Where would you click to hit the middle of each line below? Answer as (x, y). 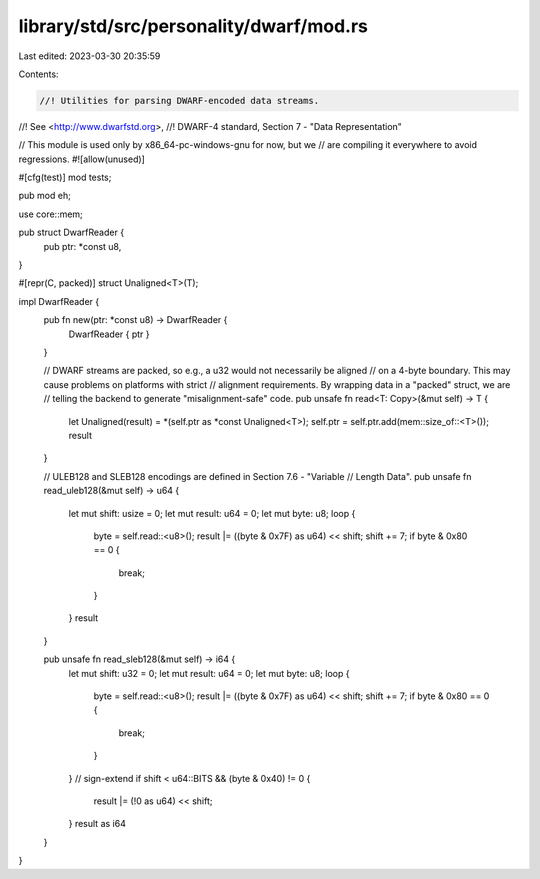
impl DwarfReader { (59, 301)
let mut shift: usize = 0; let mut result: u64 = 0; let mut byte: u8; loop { (212, 513)
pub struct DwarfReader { (71, 232)
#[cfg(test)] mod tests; (65, 177)
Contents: (38, 74)
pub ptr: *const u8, (82, 246)
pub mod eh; (45, 196)
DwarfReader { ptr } (109, 334)
